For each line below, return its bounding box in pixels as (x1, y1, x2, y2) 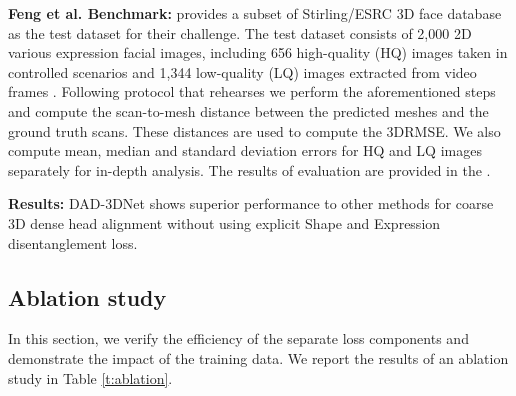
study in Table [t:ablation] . (8, 367, 173, 388)
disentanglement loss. (8, 232, 138, 253)
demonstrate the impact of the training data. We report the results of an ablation (8, 347, 509, 368)
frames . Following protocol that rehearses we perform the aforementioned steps (8, 81, 496, 102)
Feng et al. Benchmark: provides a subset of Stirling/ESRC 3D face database (8, 3, 502, 23)
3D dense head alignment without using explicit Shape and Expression (8, 212, 441, 233)
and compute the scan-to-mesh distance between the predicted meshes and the (8, 100, 489, 121)
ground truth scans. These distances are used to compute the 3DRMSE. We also (8, 120, 501, 141)
